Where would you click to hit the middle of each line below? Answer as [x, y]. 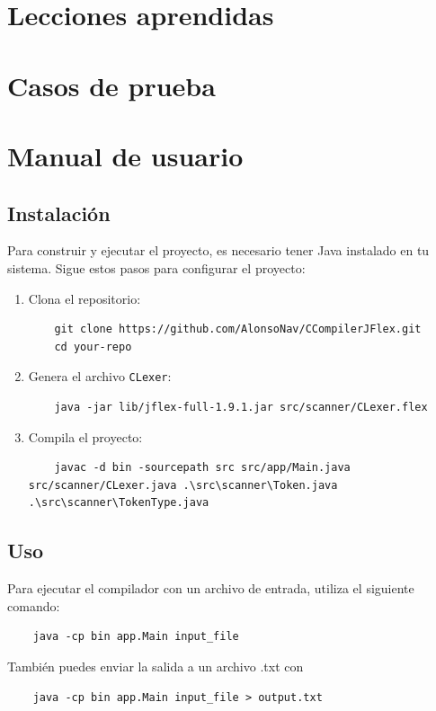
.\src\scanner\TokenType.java [119, 503]
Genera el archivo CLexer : [100, 376]
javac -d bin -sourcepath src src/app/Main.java [202, 468]
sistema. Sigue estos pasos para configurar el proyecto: [156, 267]
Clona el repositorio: [85, 298]
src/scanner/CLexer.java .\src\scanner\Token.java [183, 485]
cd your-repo [93, 347]
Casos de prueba [111, 85]
